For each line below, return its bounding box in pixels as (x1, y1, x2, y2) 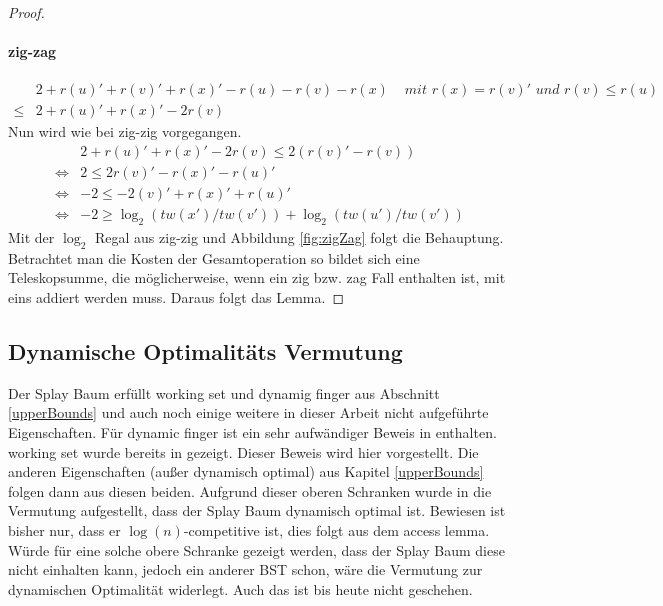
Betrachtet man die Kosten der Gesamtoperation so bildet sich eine (8, 247, 420, 268)
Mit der (8, 226, 55, 247)
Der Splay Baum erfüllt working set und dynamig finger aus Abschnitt (8, 382, 440, 403)
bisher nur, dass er (8, 519, 121, 540)
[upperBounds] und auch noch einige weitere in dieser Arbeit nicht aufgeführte (8, 402, 489, 423)
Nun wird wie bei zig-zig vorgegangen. (8, 121, 242, 142)
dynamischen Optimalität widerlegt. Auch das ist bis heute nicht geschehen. (8, 578, 473, 599)
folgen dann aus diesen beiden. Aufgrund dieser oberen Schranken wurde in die (8, 480, 492, 501)
